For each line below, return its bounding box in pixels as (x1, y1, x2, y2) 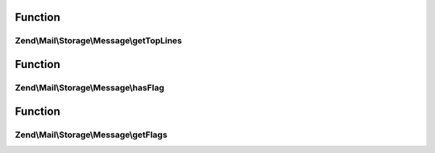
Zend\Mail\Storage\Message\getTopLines (14, 35, 183, 46)
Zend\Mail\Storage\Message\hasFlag (14, 82, 165, 93)
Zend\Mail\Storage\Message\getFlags (14, 129, 168, 140)
